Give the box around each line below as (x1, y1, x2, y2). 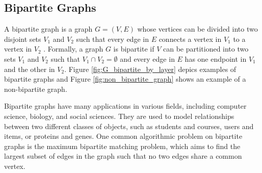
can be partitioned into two (163, 43, 249, 54)
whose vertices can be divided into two (137, 23, 258, 34)
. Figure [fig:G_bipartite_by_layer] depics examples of (64, 63, 237, 74)
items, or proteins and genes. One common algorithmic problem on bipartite (4, 131, 243, 141)
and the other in (4, 63, 55, 74)
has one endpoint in (185, 53, 247, 64)
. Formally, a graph (43, 43, 103, 54)
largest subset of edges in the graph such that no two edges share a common (4, 151, 242, 161)
